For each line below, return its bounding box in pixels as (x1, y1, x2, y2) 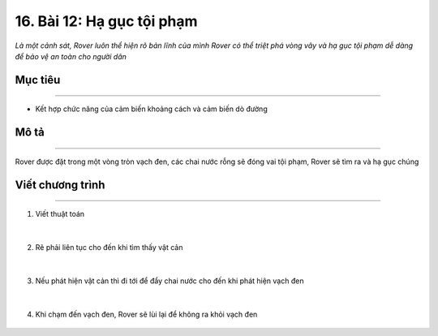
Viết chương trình (15, 178, 105, 192)
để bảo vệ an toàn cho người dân (15, 51, 127, 61)
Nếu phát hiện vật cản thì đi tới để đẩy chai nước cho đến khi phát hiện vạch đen (35, 276, 304, 286)
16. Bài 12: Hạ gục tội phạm (15, 12, 198, 30)
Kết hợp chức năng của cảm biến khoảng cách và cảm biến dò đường (35, 104, 268, 114)
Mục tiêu (15, 73, 61, 87)
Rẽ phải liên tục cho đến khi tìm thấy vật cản (35, 242, 183, 252)
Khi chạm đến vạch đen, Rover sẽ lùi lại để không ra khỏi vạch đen (35, 309, 258, 319)
